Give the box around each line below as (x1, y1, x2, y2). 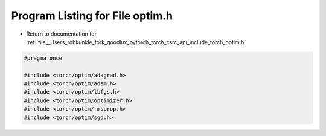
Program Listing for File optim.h (11, 9, 173, 22)
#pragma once (24, 54, 63, 62)
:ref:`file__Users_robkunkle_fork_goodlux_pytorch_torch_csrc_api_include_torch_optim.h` (26, 38, 246, 45)
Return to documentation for (26, 30, 97, 37)
